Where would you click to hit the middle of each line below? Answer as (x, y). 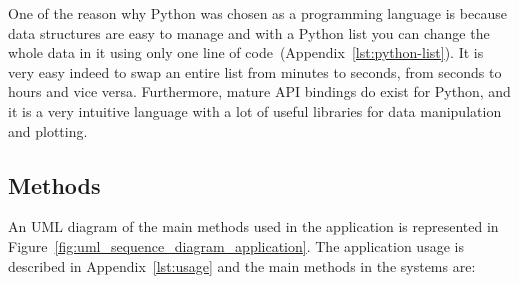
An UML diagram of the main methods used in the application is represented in (253, 226)
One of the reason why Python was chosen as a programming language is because (257, 13)
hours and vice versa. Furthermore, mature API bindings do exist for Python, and (259, 91)
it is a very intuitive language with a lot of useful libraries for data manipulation (255, 110)
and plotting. (48, 130)
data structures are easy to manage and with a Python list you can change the (249, 32)
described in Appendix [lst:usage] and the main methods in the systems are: (242, 265)
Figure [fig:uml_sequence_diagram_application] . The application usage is (236, 245)
